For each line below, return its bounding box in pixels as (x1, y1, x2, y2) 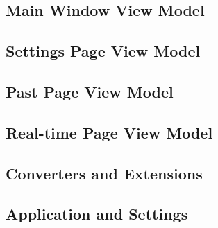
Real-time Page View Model (6, 121, 213, 143)
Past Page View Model (6, 80, 174, 102)
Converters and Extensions (6, 162, 203, 184)
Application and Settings (6, 203, 188, 225)
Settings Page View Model (6, 40, 201, 62)
